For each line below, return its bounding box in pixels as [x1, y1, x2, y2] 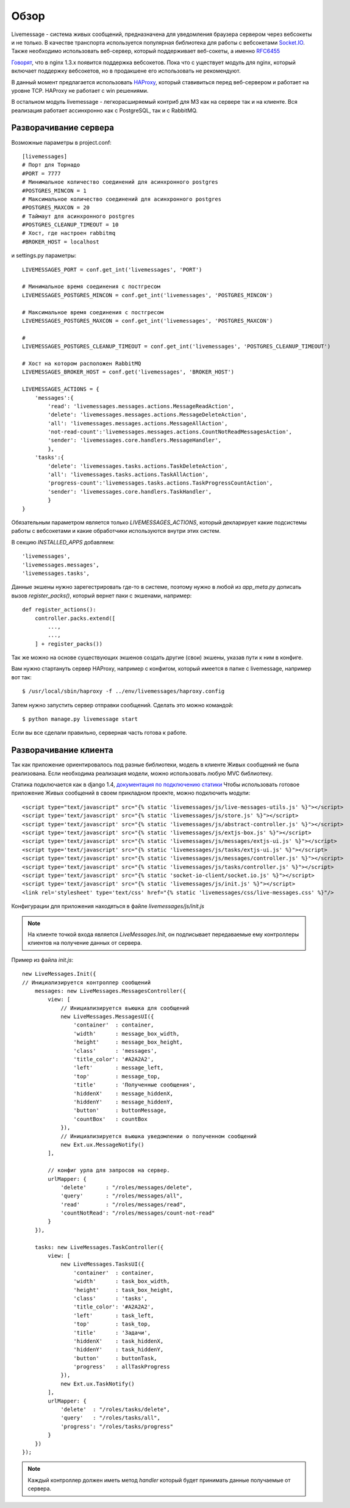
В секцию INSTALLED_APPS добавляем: [11, 538, 115, 546]
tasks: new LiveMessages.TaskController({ [34, 1244, 164, 1250]
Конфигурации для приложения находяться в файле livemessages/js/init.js [11, 903, 204, 910]
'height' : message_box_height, [73, 1039, 183, 1046]
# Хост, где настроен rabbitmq [22, 229, 116, 237]
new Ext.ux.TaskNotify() [60, 1380, 135, 1387]
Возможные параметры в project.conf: [11, 139, 112, 146]
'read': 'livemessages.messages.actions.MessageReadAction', [48, 403, 235, 409]
